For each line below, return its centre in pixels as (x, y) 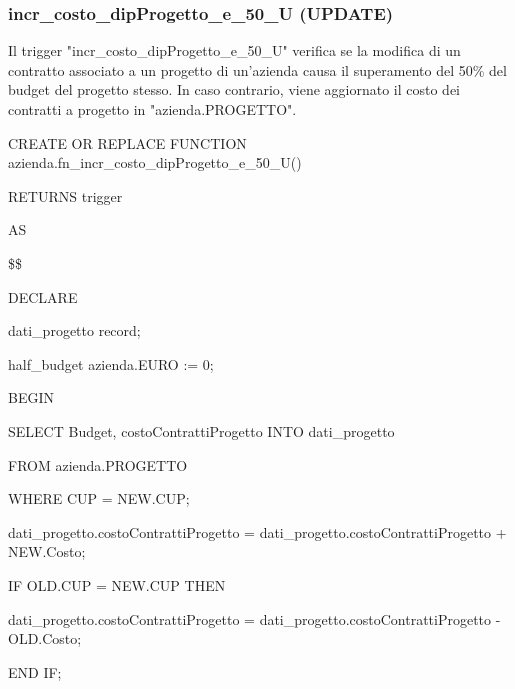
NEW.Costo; (47, 551)
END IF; (35, 671)
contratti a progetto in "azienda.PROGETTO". (152, 109)
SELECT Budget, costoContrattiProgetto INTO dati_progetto (201, 430)
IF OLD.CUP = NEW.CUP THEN (117, 584)
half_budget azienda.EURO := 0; (111, 363)
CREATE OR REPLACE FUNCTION (127, 142)
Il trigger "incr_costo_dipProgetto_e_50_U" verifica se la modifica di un (234, 50)
